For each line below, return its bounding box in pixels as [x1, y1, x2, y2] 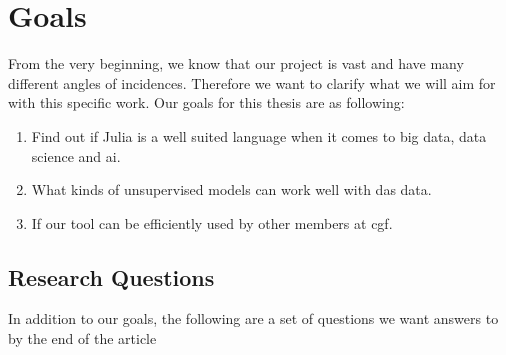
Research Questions [8, 261, 215, 292]
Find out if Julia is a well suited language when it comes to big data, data [31, 125, 487, 146]
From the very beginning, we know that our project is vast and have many [8, 53, 464, 74]
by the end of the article [8, 328, 157, 349]
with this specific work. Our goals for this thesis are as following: [8, 92, 405, 113]
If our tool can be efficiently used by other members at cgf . [31, 212, 393, 233]
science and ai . [31, 145, 121, 166]
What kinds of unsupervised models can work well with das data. [31, 179, 432, 200]
